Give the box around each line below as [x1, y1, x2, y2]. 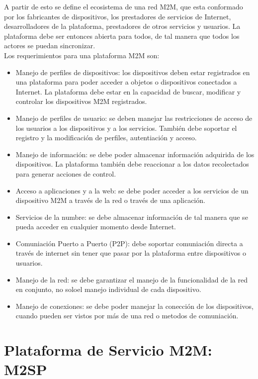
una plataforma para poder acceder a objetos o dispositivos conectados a [15, 77, 237, 87]
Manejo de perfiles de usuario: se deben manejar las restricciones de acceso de [15, 112, 253, 123]
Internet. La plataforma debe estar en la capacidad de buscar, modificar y [15, 86, 241, 96]
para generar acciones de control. [15, 168, 116, 179]
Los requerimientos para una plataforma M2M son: [4, 50, 160, 60]
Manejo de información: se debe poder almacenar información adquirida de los [15, 149, 255, 159]
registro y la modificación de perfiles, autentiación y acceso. [15, 132, 197, 143]
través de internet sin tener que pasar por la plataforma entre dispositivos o [15, 248, 246, 258]
